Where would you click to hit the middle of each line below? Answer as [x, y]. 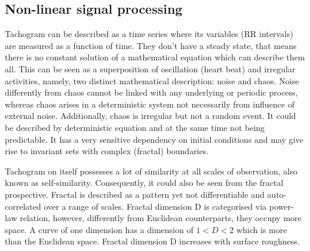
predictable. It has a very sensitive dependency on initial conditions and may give [154, 139]
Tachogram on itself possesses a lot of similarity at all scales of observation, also [151, 171]
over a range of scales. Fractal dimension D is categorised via [155, 206]
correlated [23, 206]
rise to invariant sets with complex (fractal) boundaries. [107, 151]
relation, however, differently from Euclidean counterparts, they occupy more [161, 218]
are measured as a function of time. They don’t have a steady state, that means [151, 45]
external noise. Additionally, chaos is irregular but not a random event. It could [151, 116]
